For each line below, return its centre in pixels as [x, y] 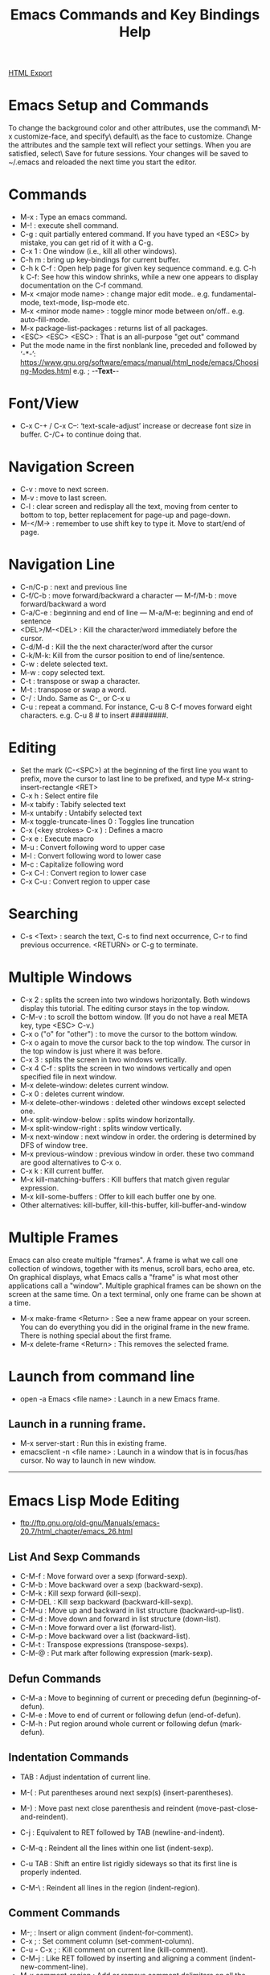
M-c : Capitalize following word [72, 864]
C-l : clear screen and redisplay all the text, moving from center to [129, 506]
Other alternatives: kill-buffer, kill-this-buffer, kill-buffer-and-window [133, 1205]
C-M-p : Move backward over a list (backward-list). [105, 1636]
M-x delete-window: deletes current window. [94, 1085]
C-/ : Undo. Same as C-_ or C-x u [75, 698]
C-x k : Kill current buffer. [62, 1170]
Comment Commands [64, 1913]
